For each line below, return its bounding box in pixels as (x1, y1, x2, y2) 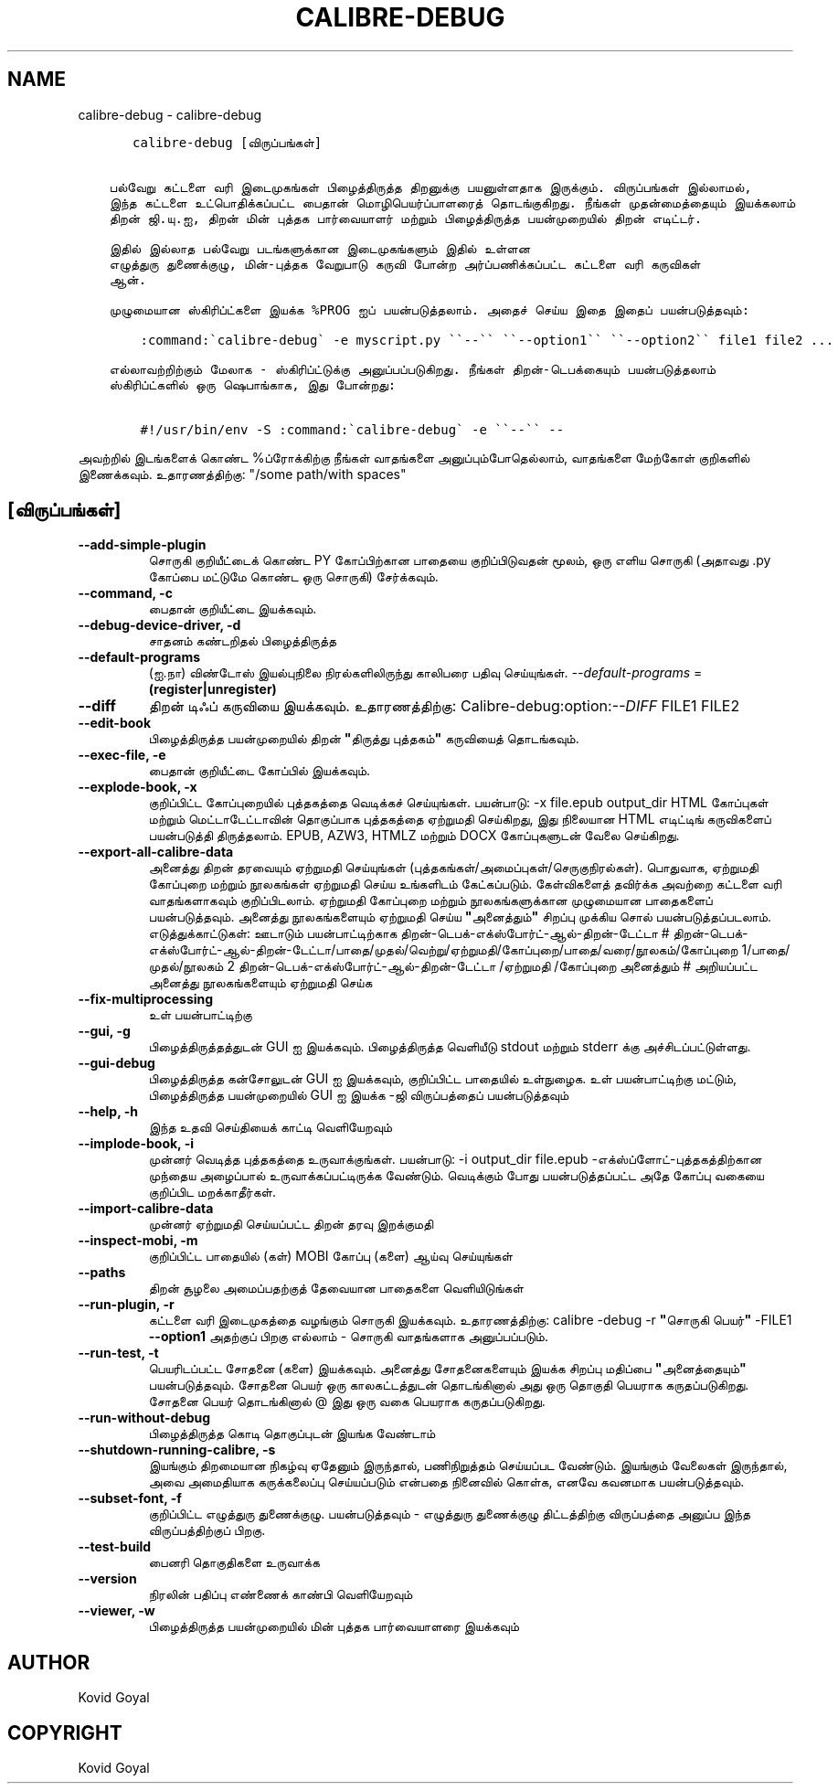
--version (78, 1571, 137, 1587)
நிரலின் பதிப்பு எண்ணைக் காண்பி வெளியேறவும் (148, 1586, 413, 1603)
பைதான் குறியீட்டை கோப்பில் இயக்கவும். (148, 762, 371, 779)
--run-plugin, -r (78, 1296, 175, 1313)
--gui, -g (78, 1023, 131, 1039)
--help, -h (78, 1103, 138, 1120)
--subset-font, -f (78, 1490, 182, 1507)
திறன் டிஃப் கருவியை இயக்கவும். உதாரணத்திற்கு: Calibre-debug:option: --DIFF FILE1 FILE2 (148, 697, 740, 716)
